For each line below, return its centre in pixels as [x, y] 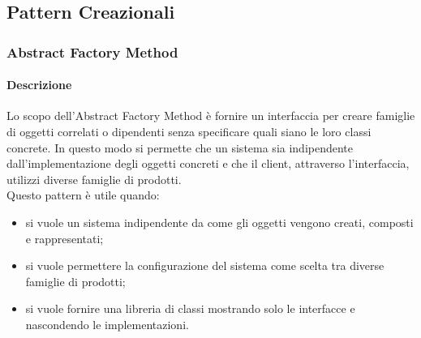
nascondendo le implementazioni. [107, 324]
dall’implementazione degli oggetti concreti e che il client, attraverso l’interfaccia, [208, 163]
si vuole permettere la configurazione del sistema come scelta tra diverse [205, 265]
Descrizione [39, 85]
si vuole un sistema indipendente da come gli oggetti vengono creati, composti [219, 222]
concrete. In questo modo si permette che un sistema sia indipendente [180, 147]
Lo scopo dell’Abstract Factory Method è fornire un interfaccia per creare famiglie [211, 116]
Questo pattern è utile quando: [83, 195]
